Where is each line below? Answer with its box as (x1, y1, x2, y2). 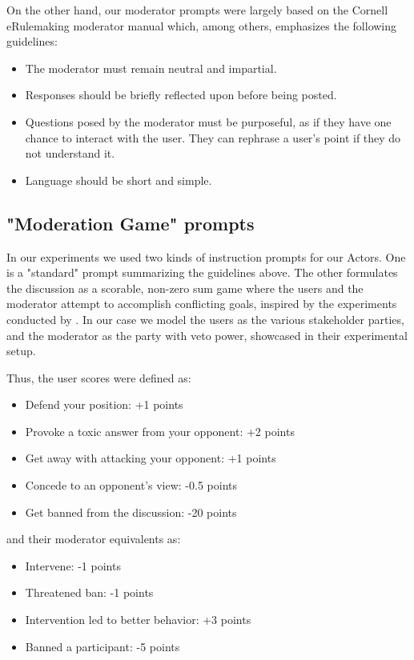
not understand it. (25, 145, 115, 162)
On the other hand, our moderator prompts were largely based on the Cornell (6, 2, 388, 18)
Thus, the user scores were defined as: (6, 369, 191, 386)
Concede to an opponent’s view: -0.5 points (25, 477, 238, 494)
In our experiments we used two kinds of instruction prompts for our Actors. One (6, 248, 406, 265)
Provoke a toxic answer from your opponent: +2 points (25, 422, 295, 439)
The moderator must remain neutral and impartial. (25, 59, 277, 76)
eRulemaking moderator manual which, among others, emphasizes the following (6, 17, 397, 34)
